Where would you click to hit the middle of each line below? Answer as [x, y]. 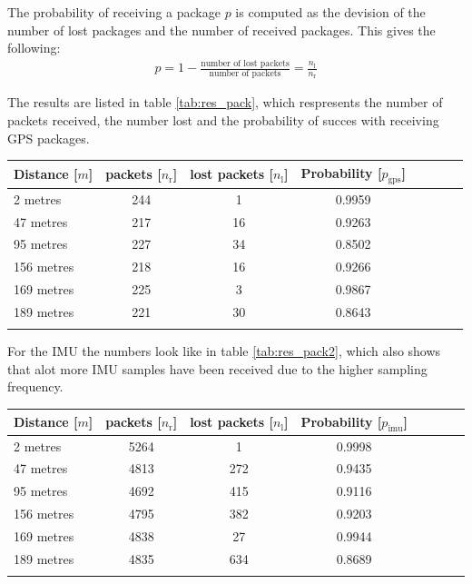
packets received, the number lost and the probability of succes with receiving [223, 119]
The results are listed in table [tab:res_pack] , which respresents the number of [225, 102]
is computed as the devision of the [330, 12]
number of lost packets [245, 63]
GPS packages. [49, 138]
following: [34, 48]
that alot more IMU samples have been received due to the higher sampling [217, 368]
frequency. [35, 386]
